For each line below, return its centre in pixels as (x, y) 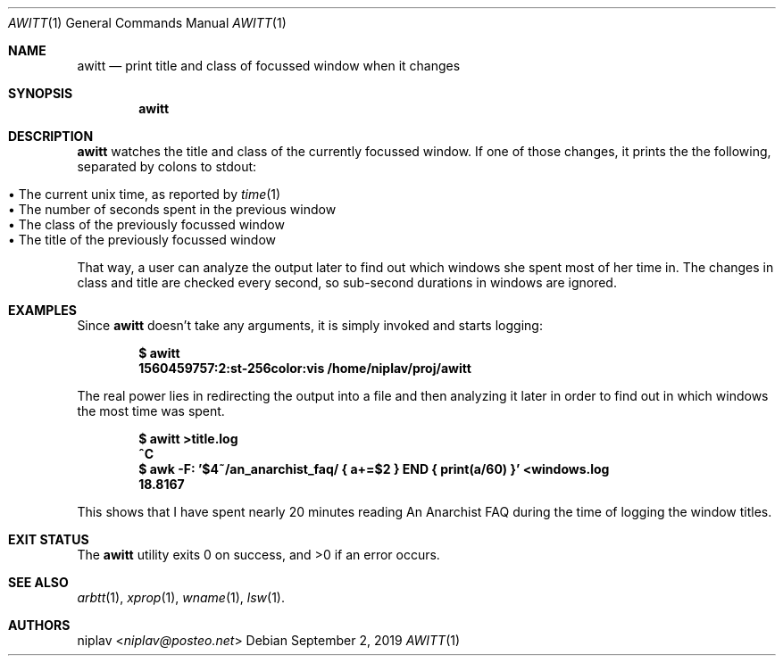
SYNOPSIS (41, 93)
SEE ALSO (38, 582)
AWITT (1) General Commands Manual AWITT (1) (147, 23)
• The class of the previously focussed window (146, 224)
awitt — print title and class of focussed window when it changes (269, 66)
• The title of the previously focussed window (142, 240)
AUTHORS (39, 625)
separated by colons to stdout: (167, 166)
